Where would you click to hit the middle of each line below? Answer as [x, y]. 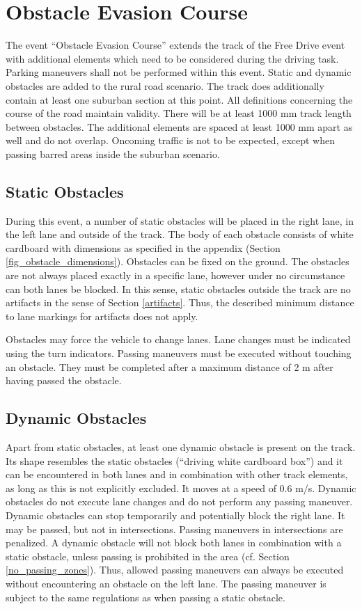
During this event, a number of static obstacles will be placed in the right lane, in [180, 220]
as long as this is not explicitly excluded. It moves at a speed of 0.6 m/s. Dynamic [181, 488]
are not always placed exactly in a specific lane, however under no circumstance [175, 275]
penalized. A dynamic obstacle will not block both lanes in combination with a [174, 543]
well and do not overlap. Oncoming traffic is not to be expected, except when [171, 140]
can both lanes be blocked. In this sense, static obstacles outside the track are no [178, 288]
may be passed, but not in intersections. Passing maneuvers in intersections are [174, 529]
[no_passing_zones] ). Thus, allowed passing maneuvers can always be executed [175, 570]
